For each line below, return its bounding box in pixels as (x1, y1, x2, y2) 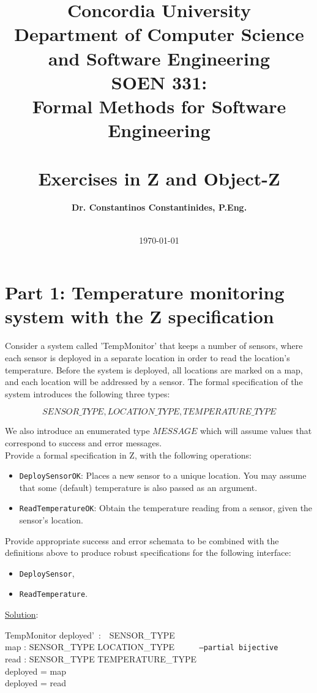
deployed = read (5, 676, 66, 689)
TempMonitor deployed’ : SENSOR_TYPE (5, 628, 175, 641)
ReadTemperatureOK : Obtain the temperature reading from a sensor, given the (19, 501, 313, 514)
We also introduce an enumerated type (5, 424, 150, 437)
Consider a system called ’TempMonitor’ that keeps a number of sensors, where (5, 339, 303, 352)
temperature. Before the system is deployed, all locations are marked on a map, (5, 363, 303, 376)
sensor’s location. (19, 514, 83, 526)
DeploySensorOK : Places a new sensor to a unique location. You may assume (19, 469, 307, 482)
